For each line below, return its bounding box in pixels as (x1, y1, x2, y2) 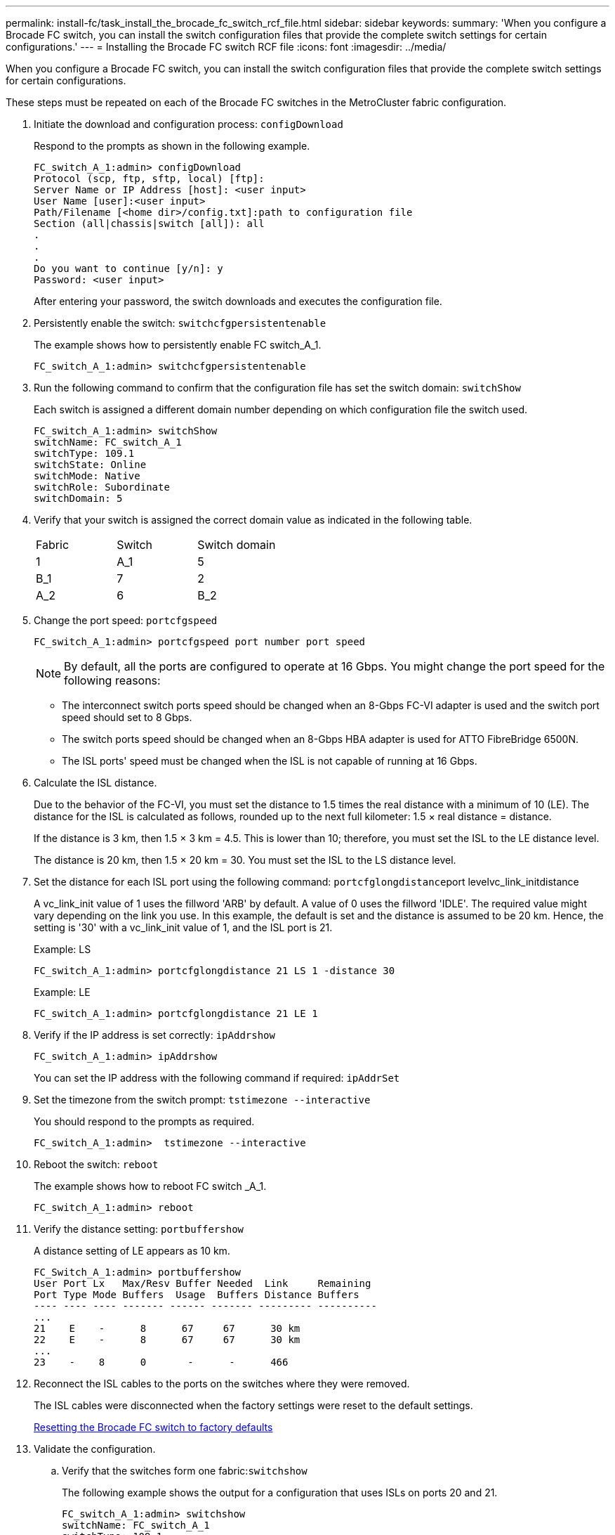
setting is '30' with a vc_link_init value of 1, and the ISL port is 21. (34, 921, 333, 933)
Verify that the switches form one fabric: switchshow (62, 1465, 307, 1477)
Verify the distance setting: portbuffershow (34, 1223, 244, 1235)
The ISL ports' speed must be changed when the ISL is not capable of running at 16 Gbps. (62, 755, 477, 767)
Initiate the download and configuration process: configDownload (34, 118, 343, 130)
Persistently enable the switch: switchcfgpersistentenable (34, 317, 326, 329)
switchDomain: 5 (34, 493, 123, 504)
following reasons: (64, 673, 161, 687)
